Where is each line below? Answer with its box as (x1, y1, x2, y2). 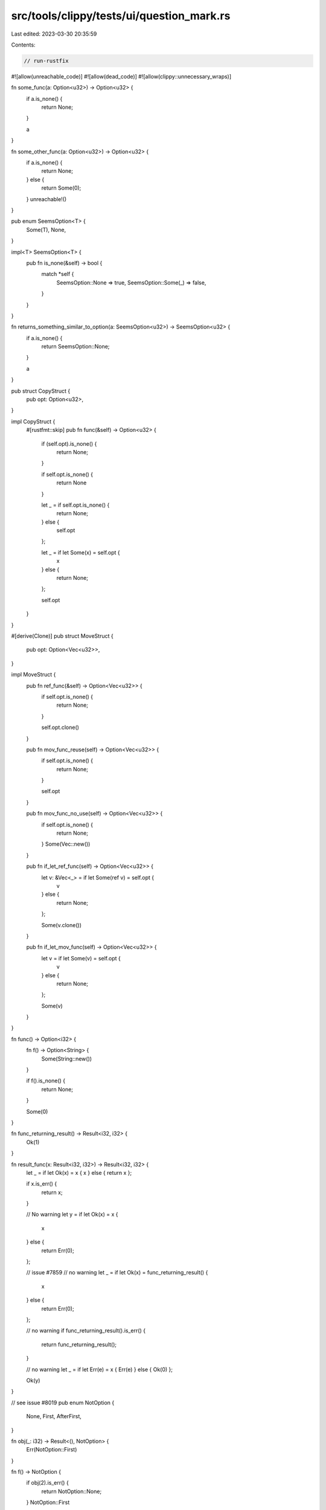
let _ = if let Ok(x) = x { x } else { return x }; (26, 1169, 132, 1176)
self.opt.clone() (41, 724, 80, 731)
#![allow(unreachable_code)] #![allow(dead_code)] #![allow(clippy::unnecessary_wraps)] (11, 72, 232, 80)
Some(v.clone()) (41, 921, 81, 928)
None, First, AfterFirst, (26, 1413, 81, 1420)
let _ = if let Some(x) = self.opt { (41, 548, 120, 556)
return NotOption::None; (41, 1488, 102, 1495)
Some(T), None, (26, 226, 66, 233)
